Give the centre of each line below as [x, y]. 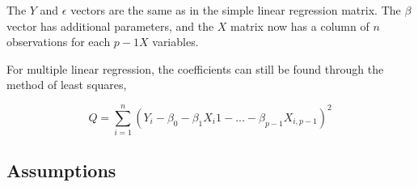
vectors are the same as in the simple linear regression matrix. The [236, 10]
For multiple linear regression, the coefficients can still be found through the [195, 68]
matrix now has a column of [300, 25]
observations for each [59, 42]
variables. [175, 42]
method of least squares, [67, 85]
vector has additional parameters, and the [110, 25]
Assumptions [61, 170]
